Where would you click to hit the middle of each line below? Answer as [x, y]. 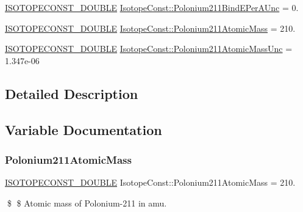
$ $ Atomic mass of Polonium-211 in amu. [87, 203]
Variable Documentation [84, 129]
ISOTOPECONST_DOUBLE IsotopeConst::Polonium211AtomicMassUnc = [149, 49]
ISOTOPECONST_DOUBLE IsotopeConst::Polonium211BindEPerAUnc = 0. [152, 7]
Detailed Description [72, 93]
